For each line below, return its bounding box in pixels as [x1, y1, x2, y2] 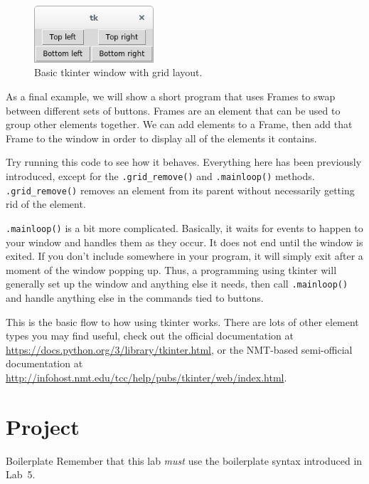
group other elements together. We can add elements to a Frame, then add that [6, 117, 353, 132]
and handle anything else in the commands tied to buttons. [6, 290, 264, 305]
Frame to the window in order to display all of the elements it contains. [6, 130, 317, 145]
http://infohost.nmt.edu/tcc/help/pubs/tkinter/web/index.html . [6, 369, 287, 384]
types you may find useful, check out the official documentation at [6, 328, 294, 343]
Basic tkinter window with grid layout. [34, 65, 203, 80]
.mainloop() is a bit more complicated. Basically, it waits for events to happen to [6, 220, 363, 235]
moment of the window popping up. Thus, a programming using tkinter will [6, 262, 337, 277]
